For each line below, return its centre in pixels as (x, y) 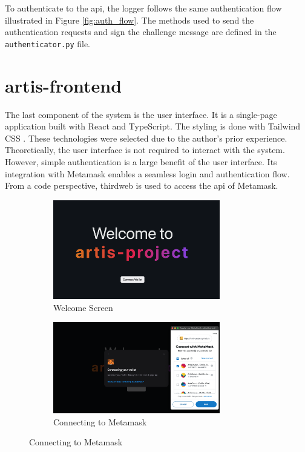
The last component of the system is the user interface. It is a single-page (141, 114)
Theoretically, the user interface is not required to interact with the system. (145, 150)
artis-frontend (64, 85)
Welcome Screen (83, 307)
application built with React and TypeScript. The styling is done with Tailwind (153, 126)
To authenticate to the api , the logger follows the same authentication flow (143, 8)
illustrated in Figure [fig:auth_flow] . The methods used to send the (130, 20)
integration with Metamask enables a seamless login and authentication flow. (147, 173)
